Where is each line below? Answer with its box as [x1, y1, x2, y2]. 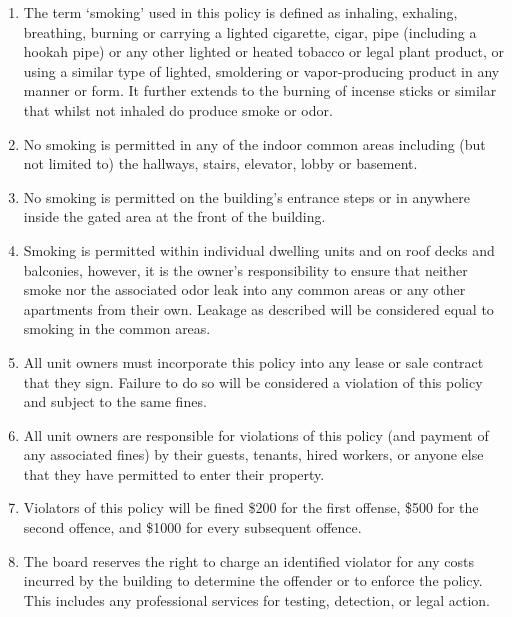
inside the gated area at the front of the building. [23, 206, 326, 227]
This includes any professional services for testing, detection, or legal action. [23, 589, 490, 610]
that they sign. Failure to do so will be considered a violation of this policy [23, 371, 483, 392]
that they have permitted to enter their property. [23, 463, 325, 484]
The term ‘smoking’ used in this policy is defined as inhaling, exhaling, [23, 2, 458, 22]
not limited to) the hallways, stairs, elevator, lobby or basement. [23, 153, 418, 174]
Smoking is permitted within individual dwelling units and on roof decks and [23, 239, 495, 260]
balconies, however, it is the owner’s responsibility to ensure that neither [23, 259, 468, 280]
